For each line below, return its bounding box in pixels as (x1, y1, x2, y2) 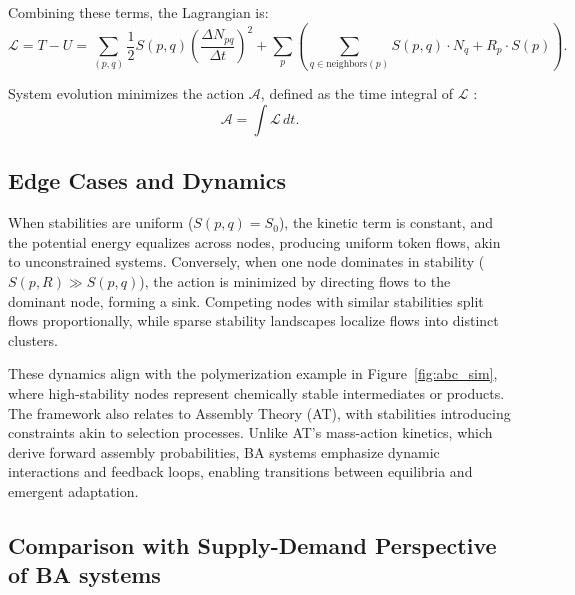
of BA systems (8, 559, 161, 590)
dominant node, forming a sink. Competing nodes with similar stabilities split (8, 290, 484, 311)
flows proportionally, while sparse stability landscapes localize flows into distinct (8, 310, 499, 331)
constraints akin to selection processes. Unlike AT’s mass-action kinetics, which (8, 422, 493, 443)
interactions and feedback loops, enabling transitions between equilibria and (8, 461, 473, 482)
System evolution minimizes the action (8, 83, 245, 104)
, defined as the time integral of (260, 83, 454, 104)
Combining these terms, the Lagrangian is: (8, 2, 269, 22)
